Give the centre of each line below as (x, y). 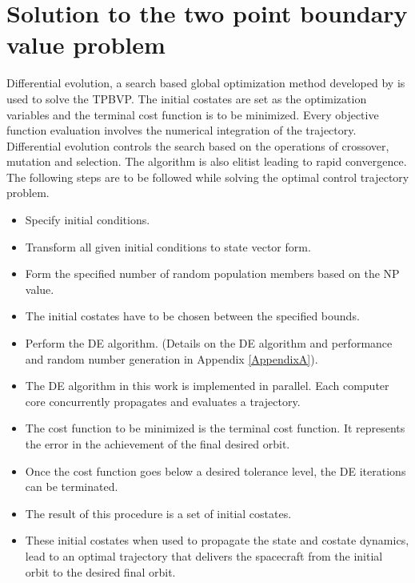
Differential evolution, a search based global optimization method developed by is (206, 83)
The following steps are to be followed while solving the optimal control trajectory (208, 177)
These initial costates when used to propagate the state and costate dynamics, (217, 540)
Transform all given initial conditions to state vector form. (168, 246)
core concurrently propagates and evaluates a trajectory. (163, 401)
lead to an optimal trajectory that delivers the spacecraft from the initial (204, 555)
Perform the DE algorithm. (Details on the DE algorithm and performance (209, 343)
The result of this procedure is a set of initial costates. (158, 513)
